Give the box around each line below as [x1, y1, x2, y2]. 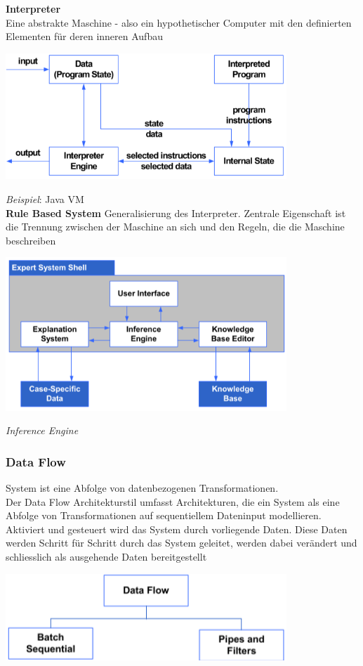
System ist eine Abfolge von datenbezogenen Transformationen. [6, 480, 279, 495]
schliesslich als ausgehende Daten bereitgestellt [6, 549, 207, 563]
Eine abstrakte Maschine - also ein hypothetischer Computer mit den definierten [6, 15, 352, 30]
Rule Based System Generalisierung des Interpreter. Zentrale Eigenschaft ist [6, 205, 346, 220]
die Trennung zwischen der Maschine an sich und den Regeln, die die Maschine [6, 219, 345, 234]
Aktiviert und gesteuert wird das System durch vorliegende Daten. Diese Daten [6, 521, 348, 536]
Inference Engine [6, 423, 79, 438]
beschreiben [6, 233, 56, 247]
